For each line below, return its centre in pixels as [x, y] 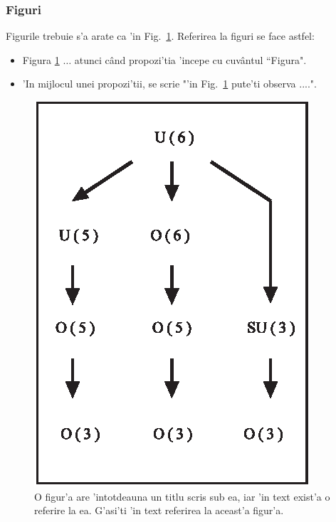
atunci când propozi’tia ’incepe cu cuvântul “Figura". [190, 59]
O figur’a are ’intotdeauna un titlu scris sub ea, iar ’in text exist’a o [182, 496]
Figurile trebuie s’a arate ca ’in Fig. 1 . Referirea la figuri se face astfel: [160, 36]
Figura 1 [41, 59]
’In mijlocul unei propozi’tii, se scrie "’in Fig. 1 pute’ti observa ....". [169, 84]
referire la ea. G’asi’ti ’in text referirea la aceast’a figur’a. [159, 510]
